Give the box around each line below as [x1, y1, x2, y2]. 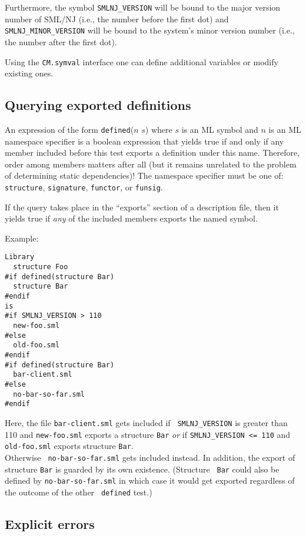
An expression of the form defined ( [5, 123, 134, 135]
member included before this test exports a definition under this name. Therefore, [5, 146, 300, 159]
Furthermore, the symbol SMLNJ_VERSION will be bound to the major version [5, 1, 281, 13]
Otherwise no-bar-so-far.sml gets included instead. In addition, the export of [5, 451, 295, 463]
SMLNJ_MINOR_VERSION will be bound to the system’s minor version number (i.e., [5, 24, 295, 36]
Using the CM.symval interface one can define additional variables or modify [5, 55, 278, 68]
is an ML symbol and [181, 123, 258, 135]
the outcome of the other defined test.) [5, 485, 152, 498]
